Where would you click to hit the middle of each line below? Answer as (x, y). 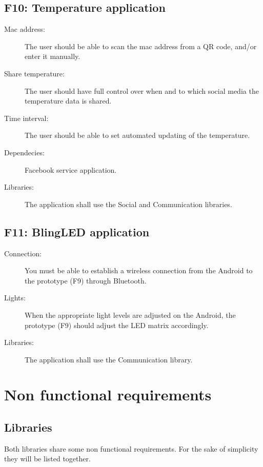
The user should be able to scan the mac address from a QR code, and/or (141, 46)
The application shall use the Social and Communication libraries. (128, 204)
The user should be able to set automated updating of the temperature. (137, 135)
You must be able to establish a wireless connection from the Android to (139, 270)
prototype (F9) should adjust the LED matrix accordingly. (117, 325)
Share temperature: (34, 73)
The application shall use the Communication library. (109, 359)
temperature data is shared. (68, 101)
